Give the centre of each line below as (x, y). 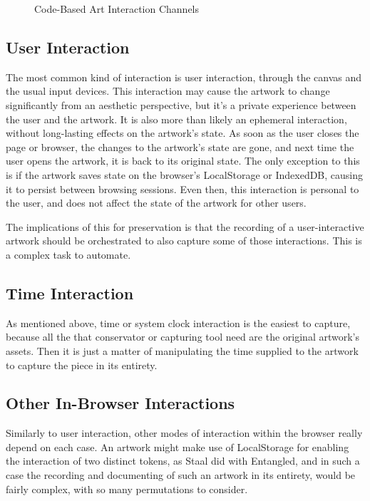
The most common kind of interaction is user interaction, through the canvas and (184, 77)
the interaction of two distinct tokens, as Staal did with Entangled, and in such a (183, 461)
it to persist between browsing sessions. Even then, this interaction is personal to (183, 188)
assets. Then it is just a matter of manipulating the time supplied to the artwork (182, 350)
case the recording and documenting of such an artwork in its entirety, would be (181, 475)
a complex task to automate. (68, 254)
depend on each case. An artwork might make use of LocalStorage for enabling (178, 446)
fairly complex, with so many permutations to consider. (127, 489)
